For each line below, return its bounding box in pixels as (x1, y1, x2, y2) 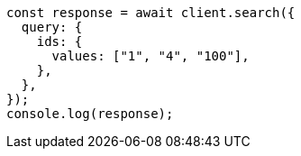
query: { (21, 20, 83, 34)
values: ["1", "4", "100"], (51, 49, 250, 63)
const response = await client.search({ (6, 5, 296, 20)
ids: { (36, 34, 83, 49)
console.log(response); (6, 106, 174, 121)
